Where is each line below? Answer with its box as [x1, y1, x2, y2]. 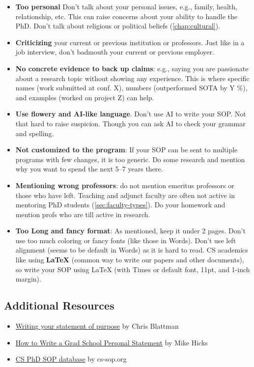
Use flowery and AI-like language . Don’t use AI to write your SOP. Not [15, 109, 246, 119]
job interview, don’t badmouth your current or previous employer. [15, 47, 214, 57]
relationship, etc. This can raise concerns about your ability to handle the [15, 11, 238, 21]
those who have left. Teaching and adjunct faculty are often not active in [15, 190, 235, 200]
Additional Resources [4, 298, 114, 313]
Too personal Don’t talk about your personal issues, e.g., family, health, [15, 1, 237, 11]
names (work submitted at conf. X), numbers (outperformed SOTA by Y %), [15, 83, 248, 93]
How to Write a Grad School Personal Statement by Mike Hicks [15, 337, 208, 347]
